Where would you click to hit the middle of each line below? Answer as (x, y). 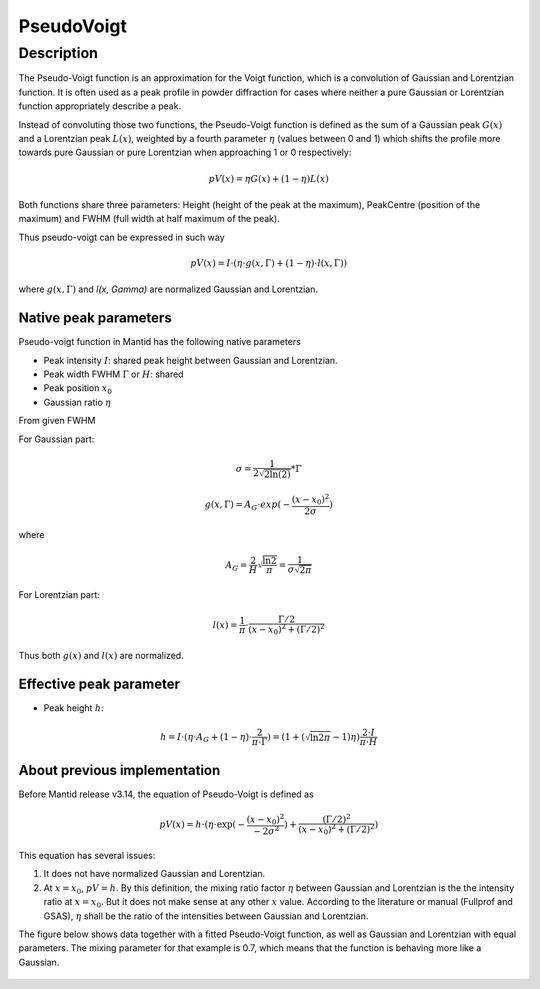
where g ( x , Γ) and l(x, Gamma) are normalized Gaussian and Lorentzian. (168, 289)
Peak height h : (73, 708)
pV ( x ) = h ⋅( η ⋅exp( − (202, 824)
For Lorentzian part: (59, 594)
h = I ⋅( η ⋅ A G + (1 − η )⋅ (206, 738)
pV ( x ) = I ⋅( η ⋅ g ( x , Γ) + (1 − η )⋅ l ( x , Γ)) (269, 263)
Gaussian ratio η (77, 402)
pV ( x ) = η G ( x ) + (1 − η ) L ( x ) (268, 178)
